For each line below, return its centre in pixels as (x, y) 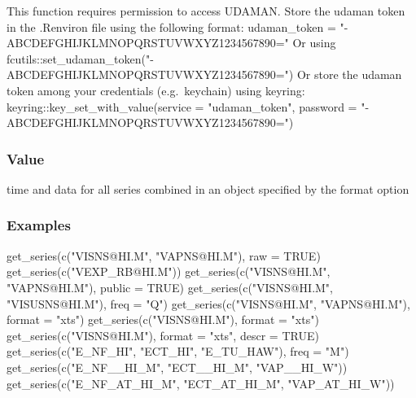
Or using (314, 43)
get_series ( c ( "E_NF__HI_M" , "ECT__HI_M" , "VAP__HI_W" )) (177, 367)
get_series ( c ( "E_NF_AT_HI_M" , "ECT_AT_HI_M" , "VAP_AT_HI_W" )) (201, 383)
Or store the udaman (349, 74)
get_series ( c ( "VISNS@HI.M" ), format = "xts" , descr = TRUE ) (163, 335)
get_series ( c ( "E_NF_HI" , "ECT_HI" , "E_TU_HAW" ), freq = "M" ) (178, 351)
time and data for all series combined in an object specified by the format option (208, 188)
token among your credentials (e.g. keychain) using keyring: (156, 90)
